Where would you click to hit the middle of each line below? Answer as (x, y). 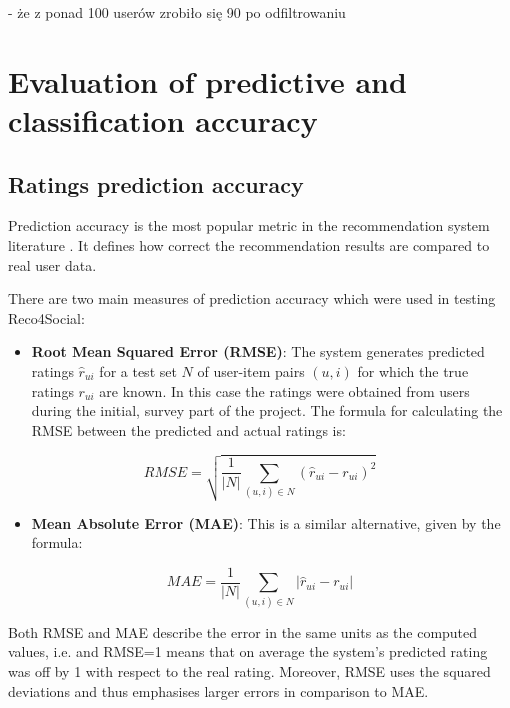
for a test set (138, 370)
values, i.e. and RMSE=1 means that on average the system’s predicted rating (248, 651)
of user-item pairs (251, 370)
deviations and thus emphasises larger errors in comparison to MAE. (218, 690)
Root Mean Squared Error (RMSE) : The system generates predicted (258, 351)
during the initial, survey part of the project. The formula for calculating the (267, 410)
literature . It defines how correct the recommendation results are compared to (249, 244)
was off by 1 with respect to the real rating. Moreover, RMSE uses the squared (249, 670)
